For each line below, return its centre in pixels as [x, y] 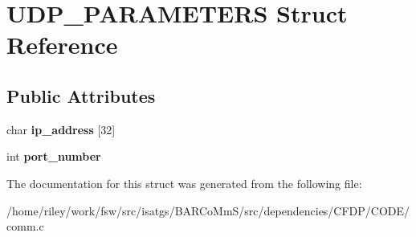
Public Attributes [81, 95]
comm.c [25, 226]
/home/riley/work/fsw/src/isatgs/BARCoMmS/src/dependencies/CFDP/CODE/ [208, 210]
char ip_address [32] [61, 129]
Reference [62, 45]
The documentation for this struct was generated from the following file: [184, 183]
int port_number [54, 156]
